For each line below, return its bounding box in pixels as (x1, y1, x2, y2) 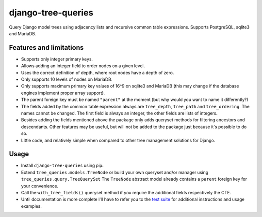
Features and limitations (9, 43, 84, 52)
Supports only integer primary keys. (21, 56, 93, 62)
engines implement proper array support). (21, 90, 105, 96)
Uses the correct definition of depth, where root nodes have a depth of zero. (21, 70, 174, 75)
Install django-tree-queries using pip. (21, 162, 104, 169)
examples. (21, 203, 42, 209)
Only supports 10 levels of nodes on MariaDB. (21, 76, 113, 82)
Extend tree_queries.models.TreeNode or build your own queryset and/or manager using (21, 169, 209, 175)
